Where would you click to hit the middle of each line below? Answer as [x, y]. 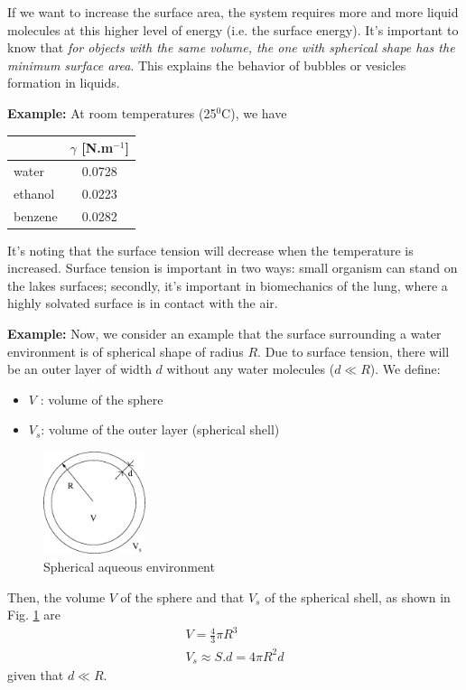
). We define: [405, 369]
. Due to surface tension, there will [354, 351]
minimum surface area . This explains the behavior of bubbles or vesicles [207, 65]
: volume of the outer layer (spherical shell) [160, 429]
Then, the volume [56, 597]
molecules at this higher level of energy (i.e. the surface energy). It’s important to [233, 29]
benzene [36, 215]
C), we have [254, 112]
